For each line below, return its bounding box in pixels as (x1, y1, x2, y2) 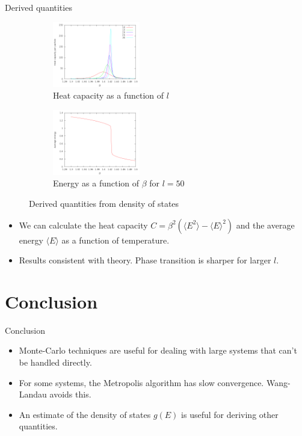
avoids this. (49, 388, 91, 401)
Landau (19, 388, 47, 401)
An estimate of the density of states (19, 408, 151, 420)
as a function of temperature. (61, 233, 170, 246)
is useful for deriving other (181, 408, 279, 420)
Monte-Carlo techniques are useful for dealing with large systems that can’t (19, 344, 297, 357)
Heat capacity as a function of (53, 89, 164, 102)
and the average (236, 218, 295, 231)
